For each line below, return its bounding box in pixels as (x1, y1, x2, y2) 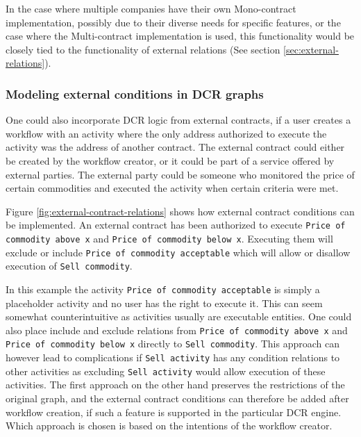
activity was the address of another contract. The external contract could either (6, 140, 345, 154)
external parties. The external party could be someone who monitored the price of (6, 167, 355, 181)
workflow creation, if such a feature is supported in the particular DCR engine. (6, 404, 342, 419)
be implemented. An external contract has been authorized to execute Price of (6, 217, 346, 232)
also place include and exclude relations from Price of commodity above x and (6, 322, 348, 337)
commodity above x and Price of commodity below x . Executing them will (6, 231, 333, 245)
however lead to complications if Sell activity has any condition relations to (6, 350, 340, 365)
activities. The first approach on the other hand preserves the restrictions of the (6, 377, 345, 392)
